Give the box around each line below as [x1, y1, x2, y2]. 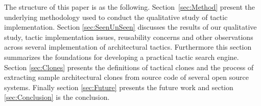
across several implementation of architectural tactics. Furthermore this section [4, 41, 252, 52]
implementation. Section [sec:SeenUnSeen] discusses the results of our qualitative [4, 22, 257, 32]
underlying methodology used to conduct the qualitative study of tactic [4, 11, 228, 22]
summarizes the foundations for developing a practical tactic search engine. [4, 51, 239, 62]
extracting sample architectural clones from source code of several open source [4, 72, 249, 82]
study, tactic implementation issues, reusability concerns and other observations [4, 31, 253, 42]
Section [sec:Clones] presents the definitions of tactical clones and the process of [4, 61, 254, 72]
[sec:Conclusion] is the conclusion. [4, 92, 110, 102]
